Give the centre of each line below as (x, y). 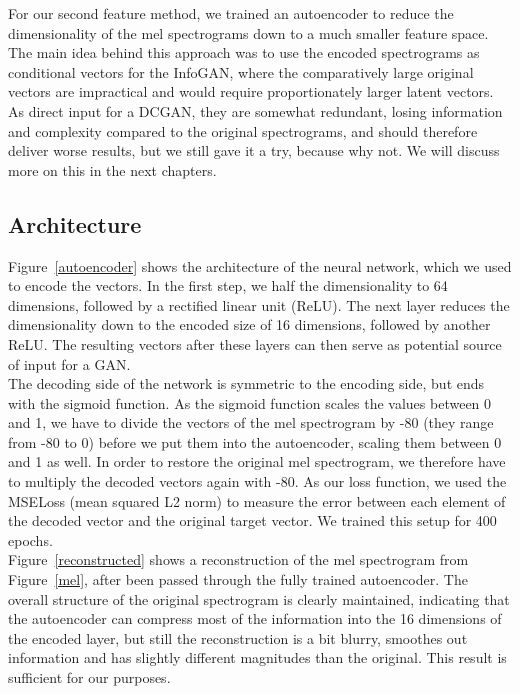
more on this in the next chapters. (112, 169)
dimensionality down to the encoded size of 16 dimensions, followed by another (249, 324)
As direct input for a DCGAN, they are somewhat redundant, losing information (255, 110)
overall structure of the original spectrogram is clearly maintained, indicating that (259, 598)
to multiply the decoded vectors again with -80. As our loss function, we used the (257, 481)
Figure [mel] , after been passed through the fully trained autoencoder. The (238, 579)
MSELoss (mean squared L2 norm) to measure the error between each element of (257, 500)
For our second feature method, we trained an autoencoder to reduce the (231, 13)
